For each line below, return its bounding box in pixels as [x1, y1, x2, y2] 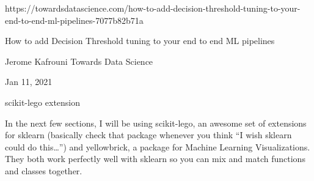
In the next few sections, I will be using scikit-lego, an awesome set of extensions [5, 116, 307, 129]
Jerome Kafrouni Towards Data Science [5, 54, 153, 67]
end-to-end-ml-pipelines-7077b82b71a [5, 13, 144, 26]
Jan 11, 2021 [5, 75, 53, 88]
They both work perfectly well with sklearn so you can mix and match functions [5, 152, 305, 165]
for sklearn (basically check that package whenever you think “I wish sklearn [5, 128, 292, 141]
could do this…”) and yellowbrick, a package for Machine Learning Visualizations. [5, 140, 310, 153]
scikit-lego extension [5, 95, 81, 108]
